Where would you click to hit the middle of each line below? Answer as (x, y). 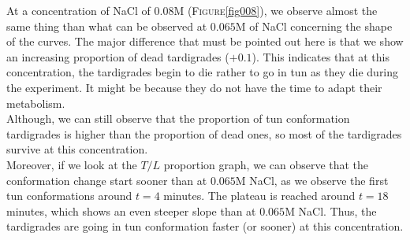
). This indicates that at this (321, 56)
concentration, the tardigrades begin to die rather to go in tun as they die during (203, 72)
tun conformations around (69, 196)
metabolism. (36, 103)
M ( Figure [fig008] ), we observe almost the (276, 10)
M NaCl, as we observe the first (312, 180)
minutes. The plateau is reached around (259, 196)
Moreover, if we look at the (72, 164)
